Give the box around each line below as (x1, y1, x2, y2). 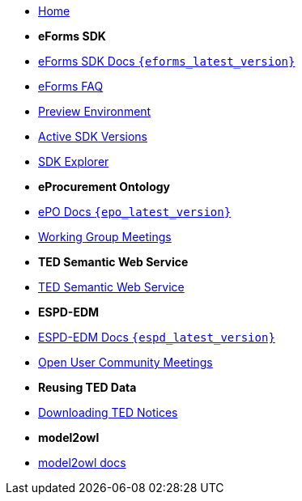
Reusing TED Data (38, 380, 137, 394)
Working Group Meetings (38, 230, 172, 244)
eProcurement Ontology (38, 180, 171, 193)
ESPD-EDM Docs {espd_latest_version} (38, 330, 275, 344)
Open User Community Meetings (38, 355, 213, 369)
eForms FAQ (38, 79, 104, 93)
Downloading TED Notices (38, 405, 178, 419)
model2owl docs (38, 456, 126, 469)
